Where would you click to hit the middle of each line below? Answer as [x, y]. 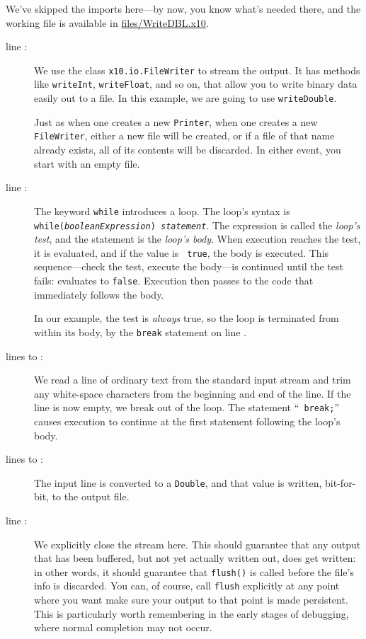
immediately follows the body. [99, 294]
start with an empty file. [87, 163]
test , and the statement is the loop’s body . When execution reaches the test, [198, 239]
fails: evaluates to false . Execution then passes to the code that [174, 280]
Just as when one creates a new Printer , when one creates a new [176, 121]
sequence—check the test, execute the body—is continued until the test [189, 266]
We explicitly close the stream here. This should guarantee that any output [198, 544]
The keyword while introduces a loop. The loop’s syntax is [162, 211]
